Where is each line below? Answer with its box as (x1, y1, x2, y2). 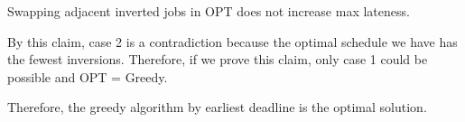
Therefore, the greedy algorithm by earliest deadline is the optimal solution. (7, 98, 427, 117)
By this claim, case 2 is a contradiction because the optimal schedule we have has (7, 32, 458, 51)
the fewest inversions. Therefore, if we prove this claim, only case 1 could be (7, 50, 428, 69)
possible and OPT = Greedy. (7, 67, 168, 86)
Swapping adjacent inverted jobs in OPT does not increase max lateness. (7, 2, 410, 20)
